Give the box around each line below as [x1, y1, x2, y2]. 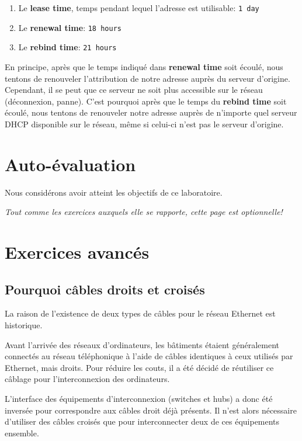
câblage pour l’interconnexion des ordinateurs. [5, 373, 170, 385]
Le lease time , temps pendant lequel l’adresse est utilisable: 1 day [18, 2, 259, 13]
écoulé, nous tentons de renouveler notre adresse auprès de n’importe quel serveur [5, 106, 297, 119]
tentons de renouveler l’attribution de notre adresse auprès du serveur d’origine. [5, 72, 290, 84]
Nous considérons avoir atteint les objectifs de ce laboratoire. [5, 186, 223, 198]
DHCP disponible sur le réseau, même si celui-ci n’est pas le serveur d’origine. [5, 117, 284, 130]
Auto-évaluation [5, 152, 136, 176]
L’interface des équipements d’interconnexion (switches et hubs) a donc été [5, 392, 273, 404]
